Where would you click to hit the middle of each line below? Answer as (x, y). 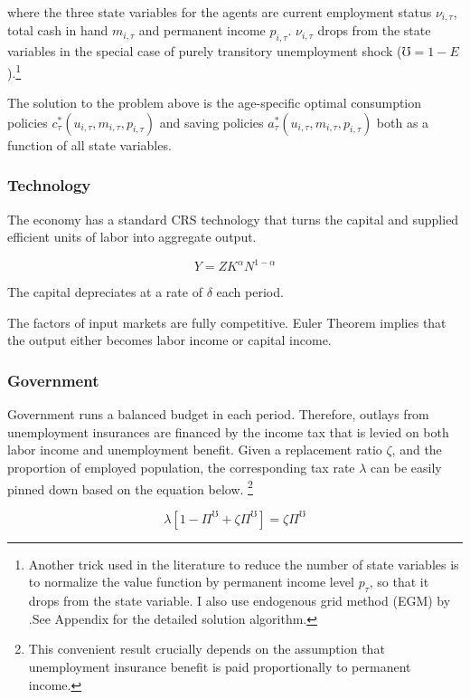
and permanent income (202, 30)
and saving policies (211, 122)
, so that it (399, 582)
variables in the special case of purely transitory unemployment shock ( (205, 51)
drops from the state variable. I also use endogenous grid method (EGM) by (240, 601)
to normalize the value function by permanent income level (191, 582)
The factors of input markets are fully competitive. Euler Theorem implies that (227, 322)
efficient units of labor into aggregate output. (132, 237)
